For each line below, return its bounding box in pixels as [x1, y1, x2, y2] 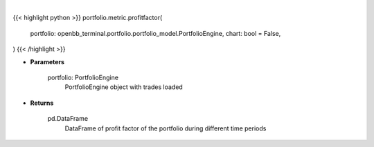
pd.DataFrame [47, 115, 89, 123]
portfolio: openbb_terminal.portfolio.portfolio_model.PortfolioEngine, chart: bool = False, [30, 29, 281, 37]
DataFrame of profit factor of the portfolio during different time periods [64, 124, 267, 133]
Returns [30, 99, 54, 107]
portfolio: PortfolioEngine [47, 73, 119, 81]
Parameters [30, 57, 65, 66]
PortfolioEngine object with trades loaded [64, 83, 183, 91]
